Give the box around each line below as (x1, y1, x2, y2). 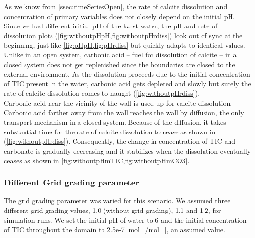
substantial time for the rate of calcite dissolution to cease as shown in (4, 126, 216, 136)
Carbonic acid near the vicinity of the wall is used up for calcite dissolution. (4, 97, 232, 107)
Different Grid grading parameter (4, 176, 140, 188)
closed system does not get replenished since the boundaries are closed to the (4, 59, 235, 69)
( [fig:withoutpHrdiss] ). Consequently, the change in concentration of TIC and (4, 136, 236, 146)
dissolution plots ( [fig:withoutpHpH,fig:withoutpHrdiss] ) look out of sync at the (4, 30, 243, 40)
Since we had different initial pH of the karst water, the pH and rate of (4, 21, 218, 31)
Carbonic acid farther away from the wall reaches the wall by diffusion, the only (4, 107, 244, 117)
